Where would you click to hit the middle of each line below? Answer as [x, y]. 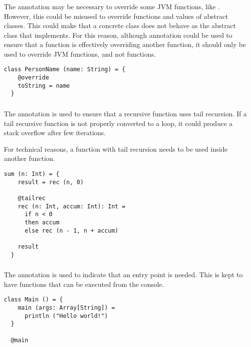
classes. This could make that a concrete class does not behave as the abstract [120, 25]
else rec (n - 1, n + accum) [71, 230]
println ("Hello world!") [66, 316]
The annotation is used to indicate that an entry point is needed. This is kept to [123, 275]
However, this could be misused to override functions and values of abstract [116, 16]
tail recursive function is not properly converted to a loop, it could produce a [118, 123]
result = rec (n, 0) [51, 182]
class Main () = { [33, 300]
